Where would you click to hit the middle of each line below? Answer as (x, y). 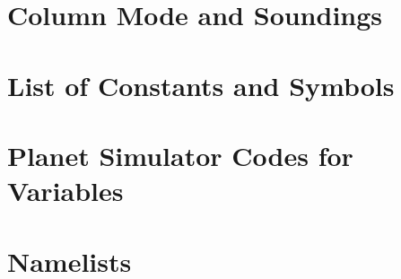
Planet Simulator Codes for (180, 155)
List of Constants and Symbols (201, 85)
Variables (65, 191)
